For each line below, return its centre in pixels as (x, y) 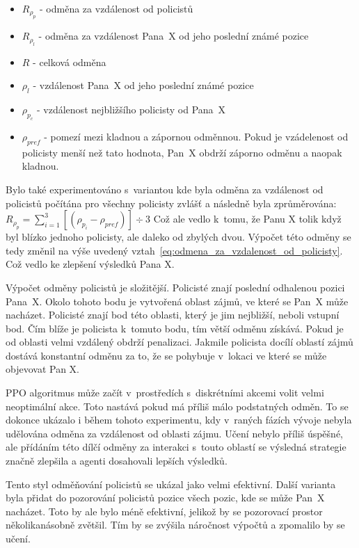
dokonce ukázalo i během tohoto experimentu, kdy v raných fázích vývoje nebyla (179, 420)
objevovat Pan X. (42, 369)
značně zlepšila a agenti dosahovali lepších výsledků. (117, 461)
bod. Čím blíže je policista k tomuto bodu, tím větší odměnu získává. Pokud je (175, 328)
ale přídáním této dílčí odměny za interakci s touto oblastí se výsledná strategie (176, 447)
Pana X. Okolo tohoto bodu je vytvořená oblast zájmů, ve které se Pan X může (177, 301)
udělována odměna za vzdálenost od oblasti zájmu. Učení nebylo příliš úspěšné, (174, 433)
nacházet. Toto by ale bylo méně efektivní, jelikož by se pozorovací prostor (164, 511)
